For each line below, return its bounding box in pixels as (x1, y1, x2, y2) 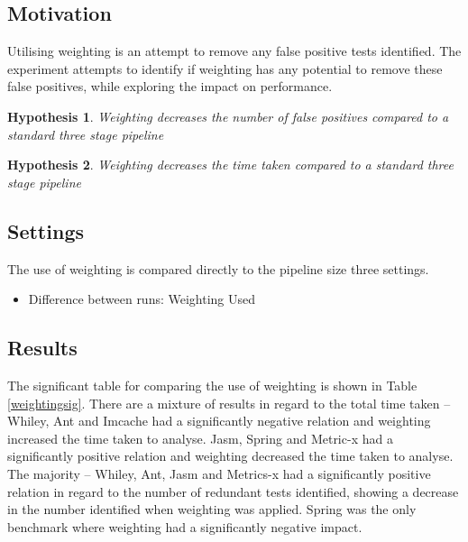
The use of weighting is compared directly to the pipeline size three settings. (7, 259, 429, 278)
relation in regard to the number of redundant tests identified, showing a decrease (7, 482, 459, 501)
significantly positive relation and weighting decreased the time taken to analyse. (7, 446, 454, 465)
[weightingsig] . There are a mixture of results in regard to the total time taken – (7, 393, 451, 412)
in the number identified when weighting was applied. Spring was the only (7, 500, 417, 519)
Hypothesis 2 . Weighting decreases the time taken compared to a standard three (7, 155, 454, 174)
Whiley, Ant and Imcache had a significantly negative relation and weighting (7, 411, 431, 430)
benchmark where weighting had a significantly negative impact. (7, 517, 362, 536)
